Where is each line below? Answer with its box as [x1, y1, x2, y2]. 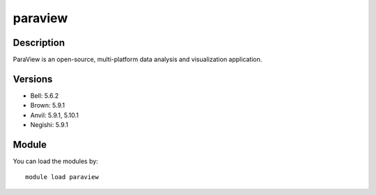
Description [13, 37, 65, 49]
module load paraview [25, 173, 99, 181]
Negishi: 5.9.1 [30, 121, 69, 129]
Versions [13, 73, 53, 85]
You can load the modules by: [13, 157, 99, 166]
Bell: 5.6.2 [30, 91, 59, 100]
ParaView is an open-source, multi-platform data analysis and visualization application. [13, 56, 263, 64]
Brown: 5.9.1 [30, 101, 65, 110]
